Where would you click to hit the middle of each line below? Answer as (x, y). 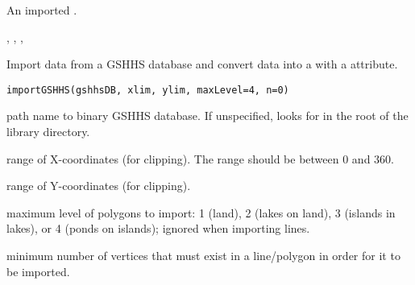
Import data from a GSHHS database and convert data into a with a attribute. (202, 64)
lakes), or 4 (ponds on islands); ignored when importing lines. (158, 228)
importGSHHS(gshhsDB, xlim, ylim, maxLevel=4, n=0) (148, 90)
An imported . (42, 10)
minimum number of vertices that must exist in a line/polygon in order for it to (203, 255)
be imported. (38, 271)
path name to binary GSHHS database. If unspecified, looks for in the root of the (207, 116)
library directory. (48, 132)
